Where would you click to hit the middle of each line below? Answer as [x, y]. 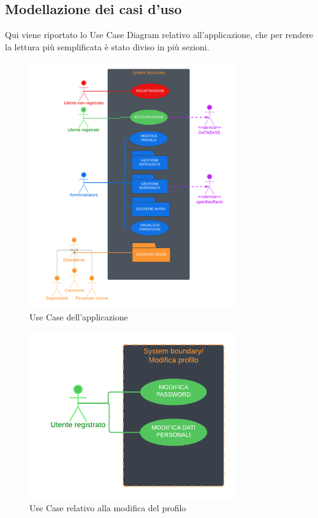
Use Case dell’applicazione [79, 316]
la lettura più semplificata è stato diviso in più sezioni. [107, 46]
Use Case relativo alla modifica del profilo [108, 508]
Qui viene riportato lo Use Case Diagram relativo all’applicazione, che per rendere [159, 35]
